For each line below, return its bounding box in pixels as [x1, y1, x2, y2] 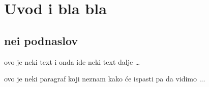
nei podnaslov [4, 32, 78, 48]
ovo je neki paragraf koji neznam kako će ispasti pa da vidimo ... [4, 73, 205, 84]
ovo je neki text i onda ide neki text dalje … [4, 56, 140, 67]
